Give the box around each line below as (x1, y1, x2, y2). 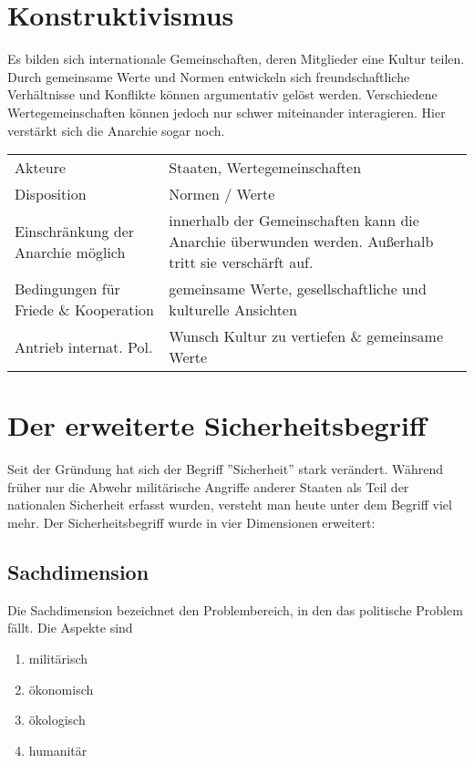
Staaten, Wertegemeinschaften (169, 157, 362, 179)
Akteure (15, 157, 67, 179)
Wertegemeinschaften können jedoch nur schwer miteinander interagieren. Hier (7, 102, 446, 121)
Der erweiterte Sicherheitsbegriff (7, 407, 427, 444)
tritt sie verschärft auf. (169, 252, 314, 273)
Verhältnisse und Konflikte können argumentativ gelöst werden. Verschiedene (7, 85, 438, 104)
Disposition (15, 183, 87, 205)
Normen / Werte (169, 183, 275, 205)
